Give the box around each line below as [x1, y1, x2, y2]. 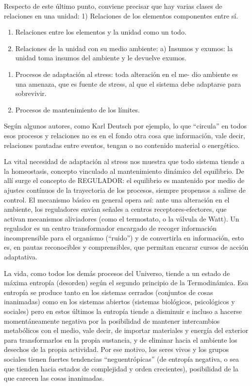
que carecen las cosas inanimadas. [4, 373, 104, 383]
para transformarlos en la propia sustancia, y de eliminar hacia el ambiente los [4, 334, 237, 345]
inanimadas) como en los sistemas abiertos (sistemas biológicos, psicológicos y [4, 296, 235, 307]
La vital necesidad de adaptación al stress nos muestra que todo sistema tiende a [4, 156, 245, 166]
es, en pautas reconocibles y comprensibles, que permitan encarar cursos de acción [4, 242, 249, 252]
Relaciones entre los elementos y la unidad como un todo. [15, 27, 186, 37]
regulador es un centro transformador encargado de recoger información [4, 223, 217, 233]
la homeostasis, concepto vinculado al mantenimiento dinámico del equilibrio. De [4, 165, 244, 176]
